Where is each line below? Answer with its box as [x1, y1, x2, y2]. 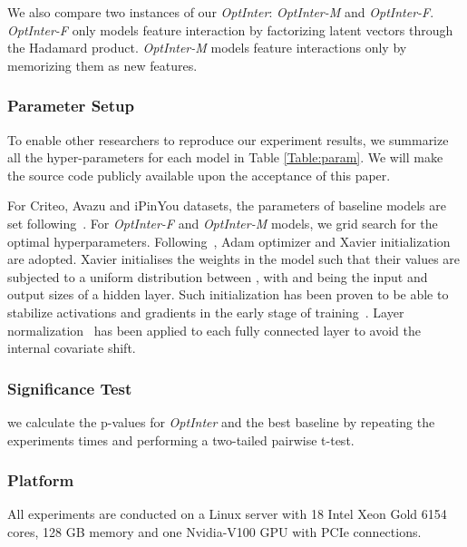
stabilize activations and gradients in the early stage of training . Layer [7, 302, 404, 321]
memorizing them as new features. [7, 55, 198, 74]
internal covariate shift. [7, 338, 136, 357]
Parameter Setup [7, 94, 134, 117]
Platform [7, 469, 74, 492]
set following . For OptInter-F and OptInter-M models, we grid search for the [7, 213, 438, 232]
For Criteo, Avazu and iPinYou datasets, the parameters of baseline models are [7, 196, 446, 215]
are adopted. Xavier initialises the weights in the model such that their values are [7, 249, 461, 269]
